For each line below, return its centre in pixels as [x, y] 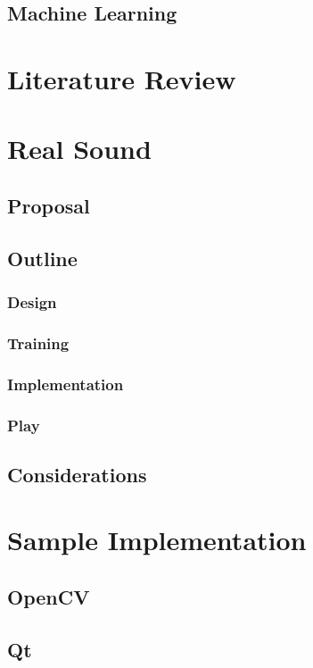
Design [32, 302]
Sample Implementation [157, 540]
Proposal [49, 205]
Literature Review [122, 78]
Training [38, 342]
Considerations [77, 474]
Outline [42, 258]
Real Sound [79, 149]
